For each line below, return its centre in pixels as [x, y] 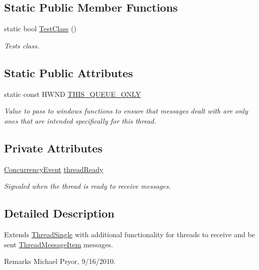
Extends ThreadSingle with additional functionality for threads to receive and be [130, 234]
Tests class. [22, 45]
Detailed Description [59, 213]
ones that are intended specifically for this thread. [80, 120]
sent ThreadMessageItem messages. [59, 244]
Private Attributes [53, 148]
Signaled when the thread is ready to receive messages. [88, 186]
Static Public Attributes [69, 72]
